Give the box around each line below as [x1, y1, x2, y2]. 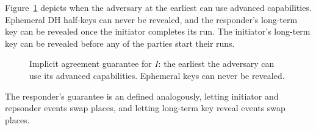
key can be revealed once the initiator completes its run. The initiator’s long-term [5, 25, 311, 38]
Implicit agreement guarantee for [29, 57, 152, 70]
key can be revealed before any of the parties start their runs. [5, 36, 235, 49]
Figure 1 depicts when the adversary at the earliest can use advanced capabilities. [5, 1, 312, 13]
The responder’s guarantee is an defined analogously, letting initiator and [5, 89, 279, 102]
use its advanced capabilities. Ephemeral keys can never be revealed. [29, 69, 285, 81]
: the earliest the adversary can [158, 57, 275, 70]
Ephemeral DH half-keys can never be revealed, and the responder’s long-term [5, 13, 298, 26]
